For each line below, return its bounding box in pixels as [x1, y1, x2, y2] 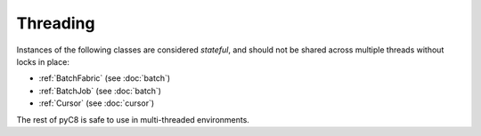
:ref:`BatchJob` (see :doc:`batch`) [38, 85, 162, 96]
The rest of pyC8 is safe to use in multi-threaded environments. [16, 114, 249, 124]
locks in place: [16, 56, 70, 67]
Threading [16, 13, 95, 33]
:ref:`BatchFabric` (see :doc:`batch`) [38, 73, 171, 84]
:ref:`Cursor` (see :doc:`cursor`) [38, 98, 155, 108]
